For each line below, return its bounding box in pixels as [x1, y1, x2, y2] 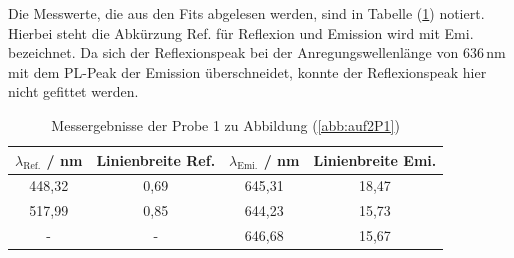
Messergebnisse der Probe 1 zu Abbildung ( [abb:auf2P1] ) [51, 114, 400, 135]
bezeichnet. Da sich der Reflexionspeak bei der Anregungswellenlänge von [8, 42, 459, 63]
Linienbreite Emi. [313, 149, 437, 170]
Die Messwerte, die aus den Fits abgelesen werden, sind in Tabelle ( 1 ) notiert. [8, 3, 485, 23]
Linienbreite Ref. [96, 149, 216, 170]
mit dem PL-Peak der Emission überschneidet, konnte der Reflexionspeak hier [8, 61, 487, 82]
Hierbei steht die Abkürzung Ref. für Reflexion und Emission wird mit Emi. [8, 22, 474, 43]
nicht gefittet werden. [8, 81, 139, 102]
